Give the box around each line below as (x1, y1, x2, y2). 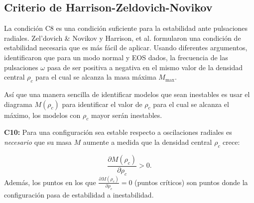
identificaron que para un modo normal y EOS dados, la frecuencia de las (4, 52, 228, 62)
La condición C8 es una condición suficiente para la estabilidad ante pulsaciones (4, 23, 248, 33)
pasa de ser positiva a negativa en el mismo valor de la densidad (47, 62, 243, 72)
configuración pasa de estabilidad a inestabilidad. (4, 190, 154, 200)
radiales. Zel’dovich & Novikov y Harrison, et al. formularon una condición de (4, 32, 241, 43)
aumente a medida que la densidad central (83, 136, 212, 147)
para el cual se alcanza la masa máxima (35, 72, 156, 82)
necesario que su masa (4, 136, 72, 147)
